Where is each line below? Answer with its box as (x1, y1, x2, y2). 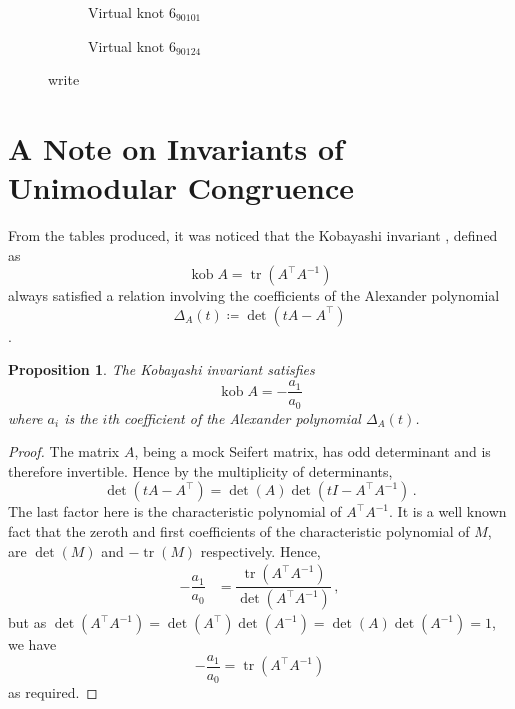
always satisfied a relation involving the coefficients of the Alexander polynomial (8, 285, 500, 306)
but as (8, 612, 47, 633)
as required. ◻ (8, 682, 98, 703)
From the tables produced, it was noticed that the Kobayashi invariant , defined (8, 225, 498, 246)
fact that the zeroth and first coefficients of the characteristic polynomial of (8, 520, 470, 541)
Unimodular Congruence (8, 167, 355, 208)
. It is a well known (389, 501, 507, 522)
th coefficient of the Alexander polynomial (107, 407, 361, 428)
